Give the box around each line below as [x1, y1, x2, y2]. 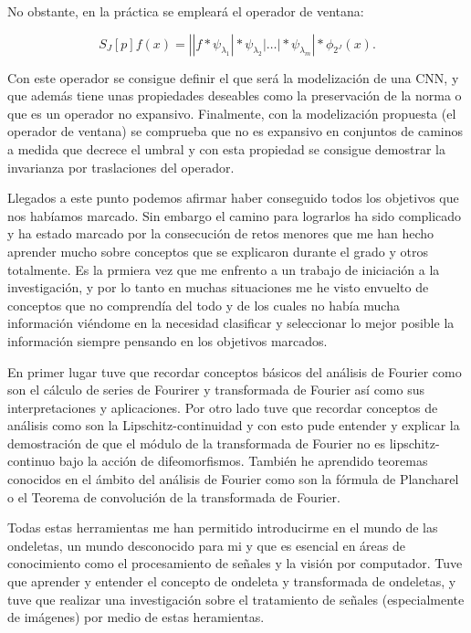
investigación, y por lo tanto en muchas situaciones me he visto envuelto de [7, 278, 429, 297]
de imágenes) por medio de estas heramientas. [7, 607, 265, 627]
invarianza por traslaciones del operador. [7, 157, 235, 176]
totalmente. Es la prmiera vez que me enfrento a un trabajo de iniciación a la [7, 259, 440, 279]
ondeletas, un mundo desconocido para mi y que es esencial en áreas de [7, 535, 405, 554]
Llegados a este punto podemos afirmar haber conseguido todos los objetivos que [7, 188, 459, 207]
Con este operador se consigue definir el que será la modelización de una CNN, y [7, 68, 459, 87]
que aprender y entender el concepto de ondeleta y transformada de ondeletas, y [7, 572, 456, 591]
